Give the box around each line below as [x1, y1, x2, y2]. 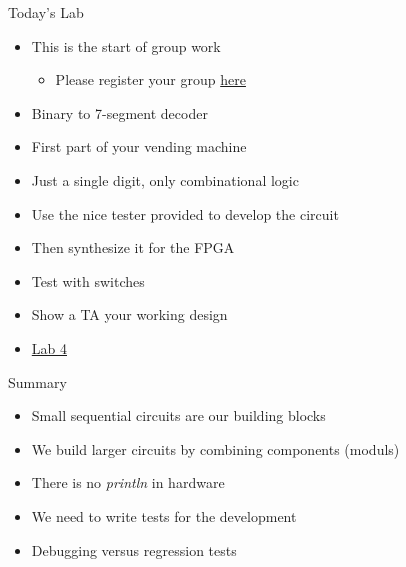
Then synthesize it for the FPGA [31, 237, 235, 258]
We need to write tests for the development [31, 505, 297, 526]
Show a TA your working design [31, 304, 228, 325]
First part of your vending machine [31, 136, 247, 157]
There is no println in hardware [31, 472, 225, 493]
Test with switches [31, 270, 145, 291]
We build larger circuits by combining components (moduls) [31, 438, 400, 459]
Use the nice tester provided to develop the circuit [31, 203, 339, 224]
